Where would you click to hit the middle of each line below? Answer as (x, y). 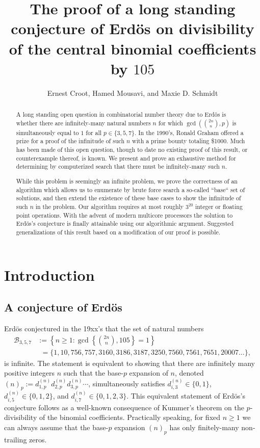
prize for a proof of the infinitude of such (70, 141)
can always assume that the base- (56, 427)
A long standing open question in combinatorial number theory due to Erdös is (121, 114)
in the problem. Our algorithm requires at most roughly (110, 206)
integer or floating (219, 206)
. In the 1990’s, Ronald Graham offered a (189, 132)
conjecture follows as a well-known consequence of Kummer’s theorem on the (124, 407)
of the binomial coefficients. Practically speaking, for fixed (130, 417)
